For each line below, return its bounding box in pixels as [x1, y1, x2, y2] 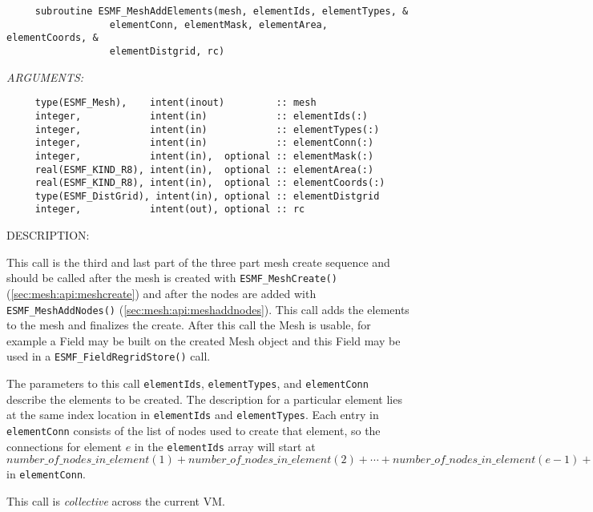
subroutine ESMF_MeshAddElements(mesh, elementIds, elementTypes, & [34, 6, 409, 17]
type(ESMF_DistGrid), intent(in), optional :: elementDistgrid [34, 190, 380, 202]
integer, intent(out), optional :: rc [34, 204, 305, 216]
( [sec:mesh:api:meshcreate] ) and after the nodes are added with [6, 284, 317, 301]
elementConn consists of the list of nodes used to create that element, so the [6, 421, 381, 438]
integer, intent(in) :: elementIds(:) [34, 110, 369, 122]
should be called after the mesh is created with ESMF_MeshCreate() [6, 269, 337, 286]
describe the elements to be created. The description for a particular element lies [6, 390, 402, 407]
